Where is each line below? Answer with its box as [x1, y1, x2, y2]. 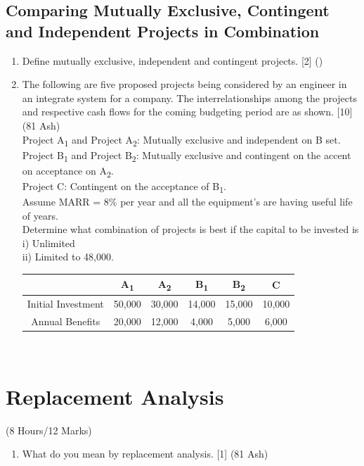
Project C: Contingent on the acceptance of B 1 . [22, 178, 226, 195]
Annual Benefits [31, 313, 100, 328]
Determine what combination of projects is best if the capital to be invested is [22, 222, 359, 237]
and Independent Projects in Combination [6, 20, 320, 42]
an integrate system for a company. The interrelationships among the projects [22, 90, 357, 105]
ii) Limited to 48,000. [22, 249, 114, 264]
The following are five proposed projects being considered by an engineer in [22, 77, 347, 92]
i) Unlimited [22, 235, 75, 250]
